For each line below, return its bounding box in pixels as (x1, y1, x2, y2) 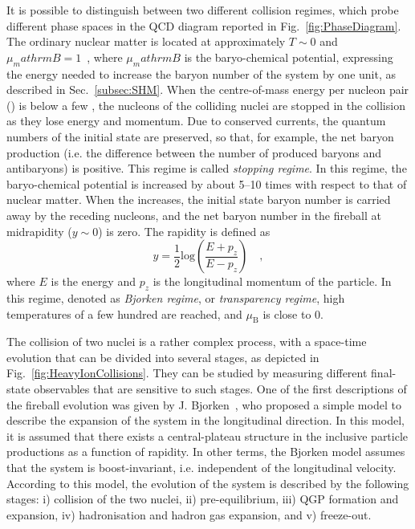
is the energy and (51, 273, 136, 290)
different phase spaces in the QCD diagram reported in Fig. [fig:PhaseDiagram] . (6, 17, 401, 34)
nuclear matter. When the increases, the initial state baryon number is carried (6, 191, 391, 208)
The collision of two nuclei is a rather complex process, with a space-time (6, 333, 367, 350)
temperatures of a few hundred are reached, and (6, 305, 242, 322)
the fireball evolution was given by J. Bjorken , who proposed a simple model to (6, 396, 401, 413)
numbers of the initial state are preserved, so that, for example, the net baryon (6, 128, 394, 144)
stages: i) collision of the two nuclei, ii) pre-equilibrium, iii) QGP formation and (6, 490, 399, 507)
